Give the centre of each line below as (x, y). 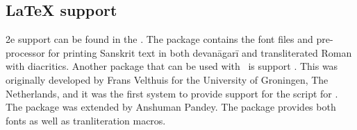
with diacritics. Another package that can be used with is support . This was (172, 66)
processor (25, 52)
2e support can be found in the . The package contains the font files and (159, 39)
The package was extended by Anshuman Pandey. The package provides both (171, 107)
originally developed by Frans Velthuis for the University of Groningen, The (167, 79)
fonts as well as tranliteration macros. (86, 120)
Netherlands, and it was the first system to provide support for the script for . (172, 93)
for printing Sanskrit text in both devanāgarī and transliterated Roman (200, 52)
